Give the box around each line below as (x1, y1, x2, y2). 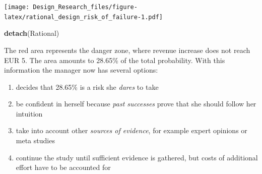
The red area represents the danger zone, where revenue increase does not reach (4, 44, 250, 55)
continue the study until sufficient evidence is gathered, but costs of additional (16, 152, 258, 162)
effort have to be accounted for (16, 162, 111, 172)
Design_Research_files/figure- (33, 4, 138, 11)
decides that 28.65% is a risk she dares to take (16, 81, 159, 92)
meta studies (16, 135, 55, 146)
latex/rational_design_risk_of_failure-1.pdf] (4, 13, 163, 21)
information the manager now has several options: (4, 65, 158, 75)
